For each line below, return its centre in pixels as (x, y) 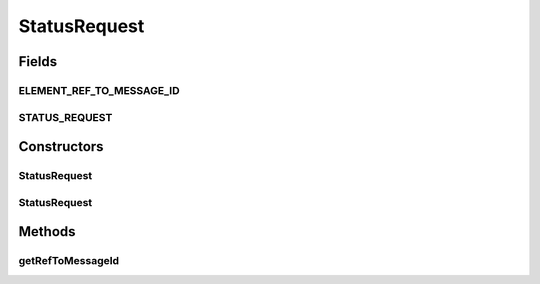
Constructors (61, 146)
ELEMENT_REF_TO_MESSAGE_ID (99, 90)
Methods (47, 231)
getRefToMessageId (69, 261)
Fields (38, 61)
